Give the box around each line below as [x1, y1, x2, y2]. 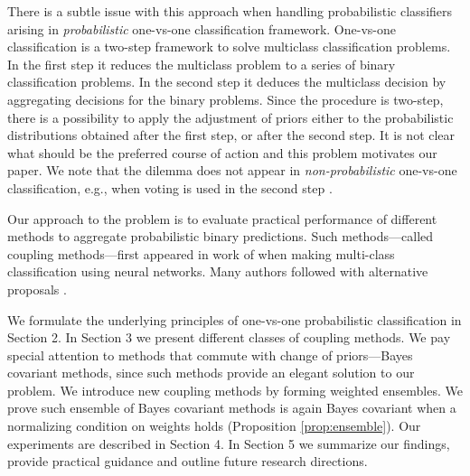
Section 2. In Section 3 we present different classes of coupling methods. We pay [7, 328, 451, 347]
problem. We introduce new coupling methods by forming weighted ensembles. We [7, 380, 463, 399]
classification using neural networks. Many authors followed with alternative [7, 262, 428, 281]
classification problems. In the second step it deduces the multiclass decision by [7, 72, 446, 91]
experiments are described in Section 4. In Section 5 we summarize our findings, [7, 434, 450, 453]
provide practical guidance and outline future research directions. [7, 452, 368, 471]
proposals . [7, 279, 67, 298]
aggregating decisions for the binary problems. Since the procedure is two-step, [7, 89, 444, 108]
